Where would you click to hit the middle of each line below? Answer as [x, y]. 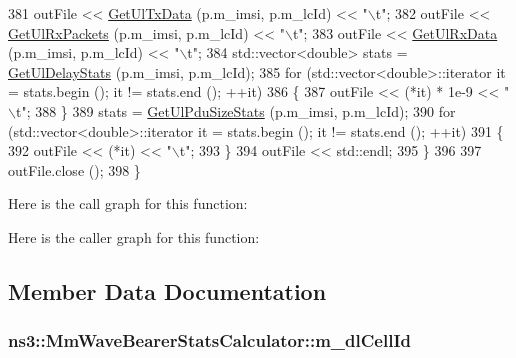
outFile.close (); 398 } [74, 169]
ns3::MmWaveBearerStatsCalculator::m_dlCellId [209, 340]
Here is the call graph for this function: [128, 203]
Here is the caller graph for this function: [134, 236]
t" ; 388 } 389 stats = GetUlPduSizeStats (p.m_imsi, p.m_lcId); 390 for [235, 110]
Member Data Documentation [167, 290]
